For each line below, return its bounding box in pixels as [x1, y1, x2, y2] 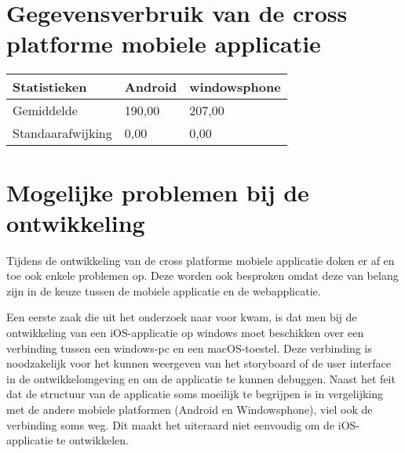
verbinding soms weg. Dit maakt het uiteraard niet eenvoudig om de [6, 416, 335, 433]
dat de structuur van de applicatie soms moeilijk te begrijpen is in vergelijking [6, 386, 383, 402]
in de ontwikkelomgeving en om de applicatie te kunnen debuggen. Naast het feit [6, 370, 396, 386]
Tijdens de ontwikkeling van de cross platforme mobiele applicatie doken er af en [6, 252, 395, 268]
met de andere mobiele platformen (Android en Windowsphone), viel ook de [6, 400, 373, 417]
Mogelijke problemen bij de [6, 176, 309, 208]
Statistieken [13, 78, 87, 96]
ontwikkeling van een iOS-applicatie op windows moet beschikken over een [6, 324, 364, 340]
